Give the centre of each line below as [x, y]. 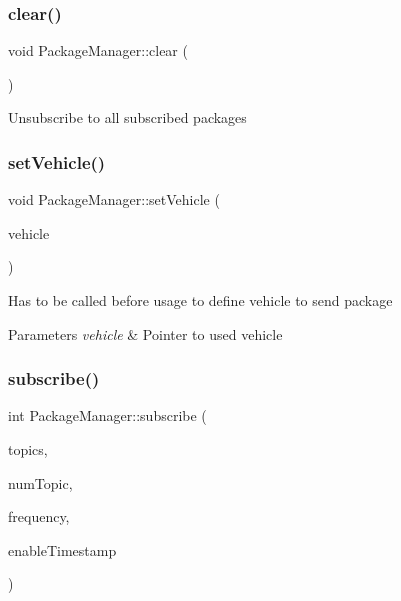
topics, [28, 449]
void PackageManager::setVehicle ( [114, 199]
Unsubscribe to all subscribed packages [127, 117]
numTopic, [40, 482]
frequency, [39, 516]
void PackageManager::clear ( [98, 50]
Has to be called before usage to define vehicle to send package [200, 300]
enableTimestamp [62, 549]
